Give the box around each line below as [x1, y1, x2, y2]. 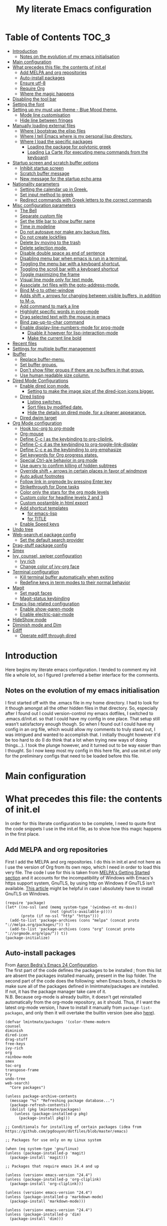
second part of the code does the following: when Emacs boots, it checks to [5, 978, 162, 984]
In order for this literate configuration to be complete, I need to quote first [5, 820, 156, 826]
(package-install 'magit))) [9, 1155, 68, 1160]
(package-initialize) [5, 935, 50, 940]
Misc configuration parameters [12, 202, 76, 208]
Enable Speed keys [19, 521, 60, 527]
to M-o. [19, 297, 35, 303]
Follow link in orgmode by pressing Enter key [19, 478, 112, 484]
